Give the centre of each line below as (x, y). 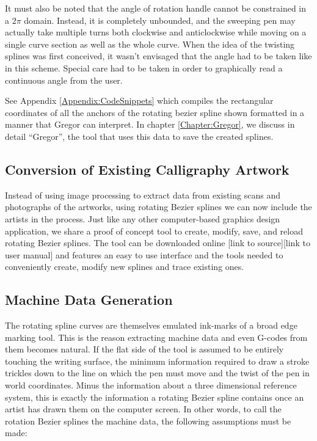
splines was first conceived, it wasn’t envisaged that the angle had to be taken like (158, 56)
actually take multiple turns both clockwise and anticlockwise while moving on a (156, 32)
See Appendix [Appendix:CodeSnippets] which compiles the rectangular (139, 100)
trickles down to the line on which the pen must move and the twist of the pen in (157, 373)
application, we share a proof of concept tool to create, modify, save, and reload (154, 231)
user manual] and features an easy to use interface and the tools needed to (144, 254)
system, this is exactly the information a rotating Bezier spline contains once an (155, 397)
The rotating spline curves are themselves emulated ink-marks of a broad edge (151, 325)
